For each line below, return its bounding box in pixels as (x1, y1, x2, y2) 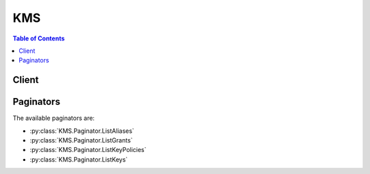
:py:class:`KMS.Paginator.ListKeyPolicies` (29, 146, 147, 154)
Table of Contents (12, 34, 65, 42)
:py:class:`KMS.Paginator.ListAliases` (29, 127, 135, 135)
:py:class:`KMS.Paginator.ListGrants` (29, 136, 133, 145)
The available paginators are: (12, 114, 95, 123)
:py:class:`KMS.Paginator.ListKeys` (29, 155, 128, 164)
